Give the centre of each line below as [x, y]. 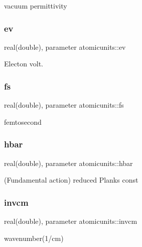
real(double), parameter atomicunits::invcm [71, 221]
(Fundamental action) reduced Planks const [71, 180]
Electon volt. [24, 64]
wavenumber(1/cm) [34, 238]
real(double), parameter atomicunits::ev [65, 47]
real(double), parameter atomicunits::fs [64, 105]
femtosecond [23, 121]
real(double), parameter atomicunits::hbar [68, 163]
